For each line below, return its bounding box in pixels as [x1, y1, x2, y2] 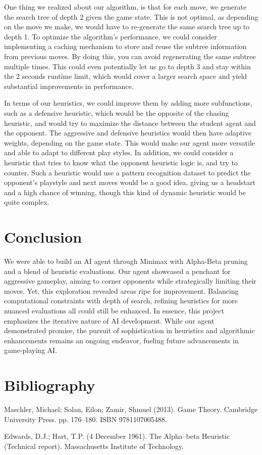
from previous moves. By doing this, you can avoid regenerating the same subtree [4, 51, 256, 61]
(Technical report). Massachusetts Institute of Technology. [4, 440, 184, 451]
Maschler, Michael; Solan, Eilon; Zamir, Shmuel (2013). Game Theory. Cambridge [4, 404, 258, 415]
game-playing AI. [4, 345, 57, 355]
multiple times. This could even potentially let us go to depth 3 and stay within [4, 61, 251, 71]
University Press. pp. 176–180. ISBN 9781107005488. [4, 414, 167, 424]
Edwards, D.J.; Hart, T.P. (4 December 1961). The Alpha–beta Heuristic [4, 431, 230, 441]
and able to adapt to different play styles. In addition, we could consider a [4, 147, 234, 158]
